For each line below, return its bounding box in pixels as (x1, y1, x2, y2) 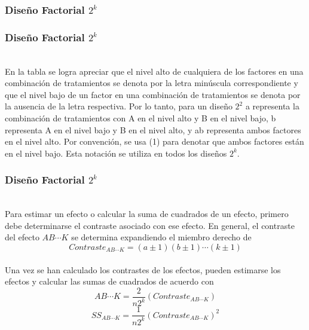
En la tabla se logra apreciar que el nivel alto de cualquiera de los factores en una (5, 65, 304, 77)
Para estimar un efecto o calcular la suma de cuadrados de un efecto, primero (5, 207, 289, 220)
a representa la (245, 100, 299, 112)
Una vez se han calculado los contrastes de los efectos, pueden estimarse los (5, 263, 281, 276)
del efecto (5, 231, 39, 243)
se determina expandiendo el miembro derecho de (71, 231, 252, 243)
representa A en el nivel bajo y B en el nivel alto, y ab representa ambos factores (5, 123, 301, 136)
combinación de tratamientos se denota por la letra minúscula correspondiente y (5, 77, 298, 89)
